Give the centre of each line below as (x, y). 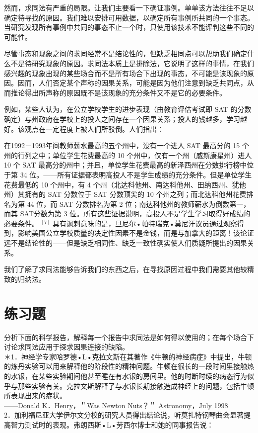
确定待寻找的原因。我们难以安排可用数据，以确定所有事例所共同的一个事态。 (129, 17)
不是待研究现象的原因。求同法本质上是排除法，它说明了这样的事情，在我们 (132, 63)
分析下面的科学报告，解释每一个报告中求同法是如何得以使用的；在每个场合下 (129, 337)
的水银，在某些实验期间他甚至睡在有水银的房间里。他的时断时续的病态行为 (126, 376)
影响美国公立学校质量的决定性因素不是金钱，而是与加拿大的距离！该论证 (136, 233)
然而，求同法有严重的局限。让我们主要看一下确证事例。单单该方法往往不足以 (129, 7)
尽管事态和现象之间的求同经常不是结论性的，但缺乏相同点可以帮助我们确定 (126, 53)
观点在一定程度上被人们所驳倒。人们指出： (94, 129)
